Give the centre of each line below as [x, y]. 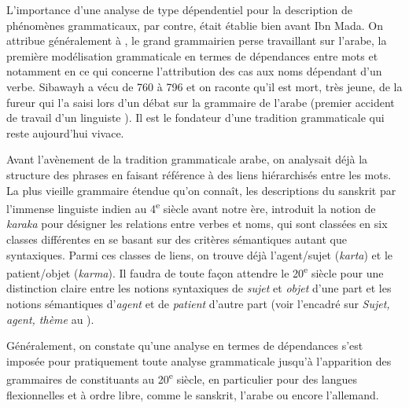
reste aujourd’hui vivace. [65, 132]
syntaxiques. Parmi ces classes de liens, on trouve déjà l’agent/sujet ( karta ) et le [200, 254]
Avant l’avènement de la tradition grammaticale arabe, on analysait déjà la [187, 159]
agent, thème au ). [50, 319]
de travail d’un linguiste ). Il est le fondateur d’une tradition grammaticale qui [195, 118]
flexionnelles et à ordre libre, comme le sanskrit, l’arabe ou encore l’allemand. [193, 394]
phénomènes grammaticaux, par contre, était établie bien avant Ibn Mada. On [195, 25]
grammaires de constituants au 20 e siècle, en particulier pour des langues [182, 378]
